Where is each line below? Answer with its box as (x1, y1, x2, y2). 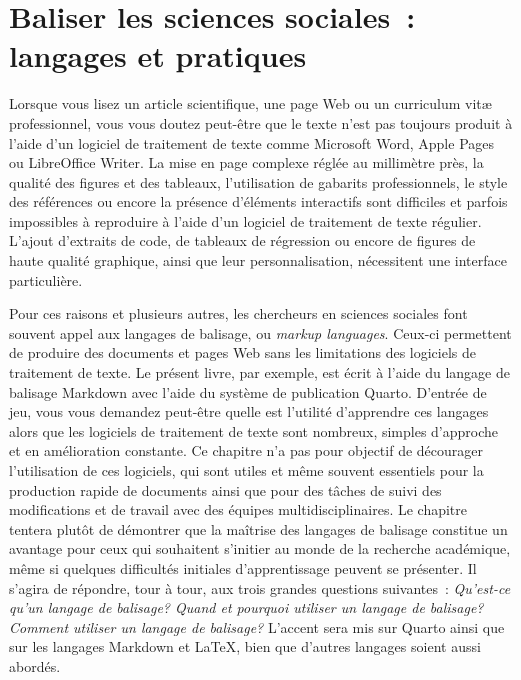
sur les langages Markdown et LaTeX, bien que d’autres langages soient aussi (9, 636, 481, 657)
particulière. (9, 269, 83, 290)
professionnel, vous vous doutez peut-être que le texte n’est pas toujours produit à (9, 112, 513, 133)
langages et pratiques (9, 35, 307, 76)
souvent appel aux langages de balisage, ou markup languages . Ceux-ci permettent (9, 322, 512, 343)
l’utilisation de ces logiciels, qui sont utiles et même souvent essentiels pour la (9, 460, 484, 480)
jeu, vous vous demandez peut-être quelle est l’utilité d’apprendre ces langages (9, 401, 489, 422)
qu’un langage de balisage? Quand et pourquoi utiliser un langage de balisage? (9, 597, 484, 618)
